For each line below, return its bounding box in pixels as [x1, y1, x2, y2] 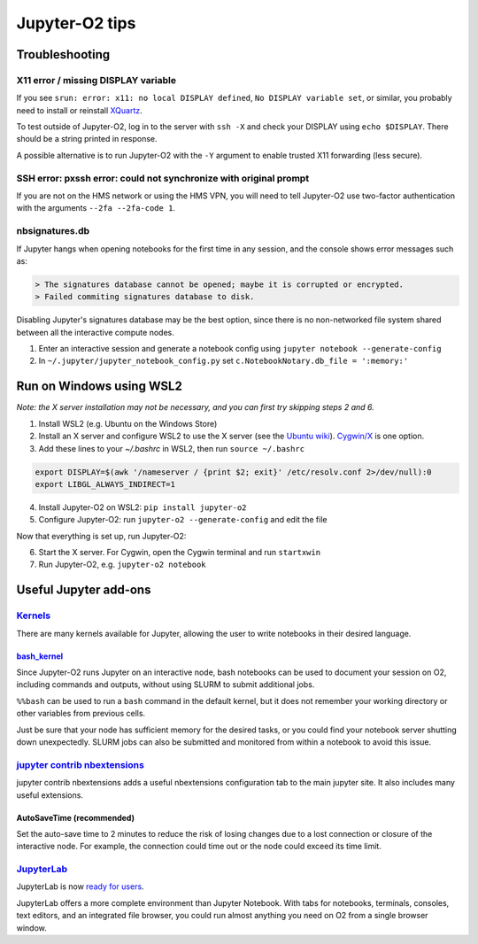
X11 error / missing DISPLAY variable [16, 74, 177, 86]
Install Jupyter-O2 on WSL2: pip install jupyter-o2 [38, 501, 247, 513]
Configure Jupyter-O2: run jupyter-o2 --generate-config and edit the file [38, 515, 328, 525]
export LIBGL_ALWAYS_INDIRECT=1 [35, 479, 176, 489]
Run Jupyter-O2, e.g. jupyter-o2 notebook [38, 559, 207, 570]
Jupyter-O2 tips [16, 13, 136, 33]
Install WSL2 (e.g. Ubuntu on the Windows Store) [38, 418, 218, 429]
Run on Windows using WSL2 [16, 379, 183, 394]
